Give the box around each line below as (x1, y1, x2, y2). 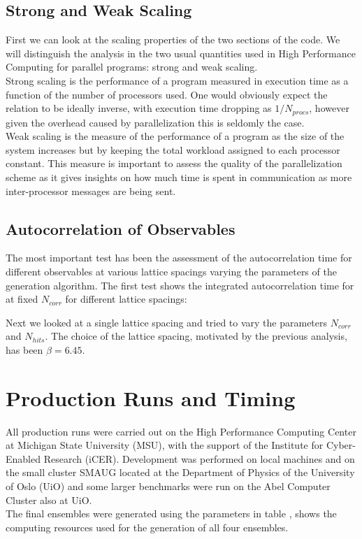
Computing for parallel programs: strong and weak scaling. (6, 59, 258, 74)
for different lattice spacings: (65, 292, 187, 306)
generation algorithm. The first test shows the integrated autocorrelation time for (6, 278, 354, 292)
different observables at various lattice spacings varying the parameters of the (6, 264, 337, 278)
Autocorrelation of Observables (6, 217, 236, 239)
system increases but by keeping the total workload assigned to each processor (6, 142, 340, 157)
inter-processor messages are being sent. (6, 183, 176, 198)
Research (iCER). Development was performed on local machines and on (43, 451, 355, 466)
